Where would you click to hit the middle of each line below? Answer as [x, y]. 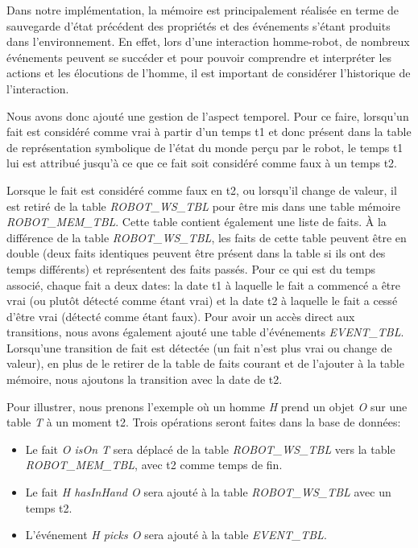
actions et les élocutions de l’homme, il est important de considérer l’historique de [209, 73]
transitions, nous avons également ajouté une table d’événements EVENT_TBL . [205, 332]
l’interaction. [38, 88]
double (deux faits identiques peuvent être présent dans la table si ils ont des [196, 253]
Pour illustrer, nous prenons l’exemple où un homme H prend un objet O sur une [207, 406]
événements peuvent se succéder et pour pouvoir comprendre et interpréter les [199, 57]
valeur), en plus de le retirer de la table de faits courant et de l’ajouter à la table [205, 363]
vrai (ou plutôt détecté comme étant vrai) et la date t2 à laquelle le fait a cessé [202, 301]
